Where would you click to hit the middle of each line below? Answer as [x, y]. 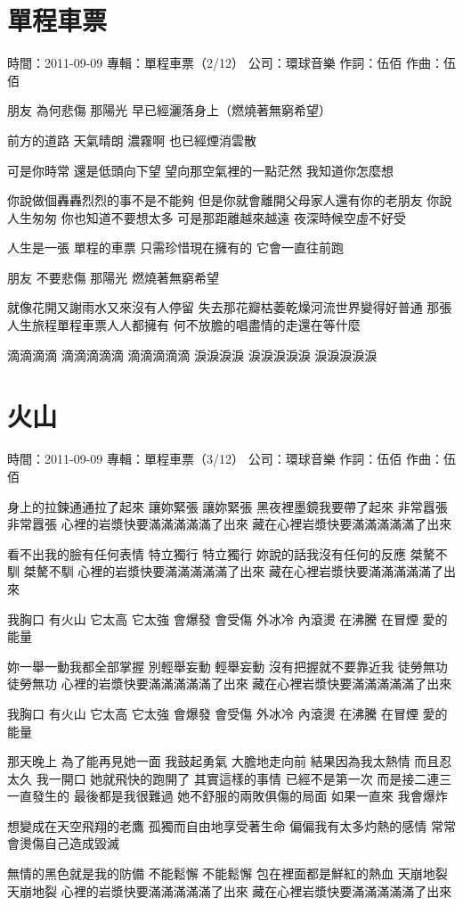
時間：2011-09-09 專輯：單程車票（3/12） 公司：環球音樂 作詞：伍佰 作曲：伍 [231, 459]
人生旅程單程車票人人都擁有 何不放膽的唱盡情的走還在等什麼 [184, 325]
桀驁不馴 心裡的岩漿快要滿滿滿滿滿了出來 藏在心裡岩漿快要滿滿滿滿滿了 [233, 571]
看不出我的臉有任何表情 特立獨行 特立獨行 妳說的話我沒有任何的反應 [207, 553]
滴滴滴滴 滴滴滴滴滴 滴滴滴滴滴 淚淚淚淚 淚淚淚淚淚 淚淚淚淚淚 [192, 354]
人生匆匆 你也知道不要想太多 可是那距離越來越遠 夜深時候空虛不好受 [207, 217]
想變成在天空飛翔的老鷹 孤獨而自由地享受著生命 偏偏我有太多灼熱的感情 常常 [231, 825]
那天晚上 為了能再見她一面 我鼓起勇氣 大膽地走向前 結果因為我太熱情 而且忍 [230, 761]
